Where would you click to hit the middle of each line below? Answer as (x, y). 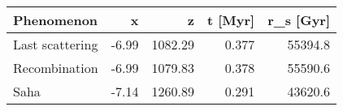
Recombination (56, 68)
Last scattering (56, 44)
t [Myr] (231, 20)
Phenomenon (56, 20)
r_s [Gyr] (299, 20)
